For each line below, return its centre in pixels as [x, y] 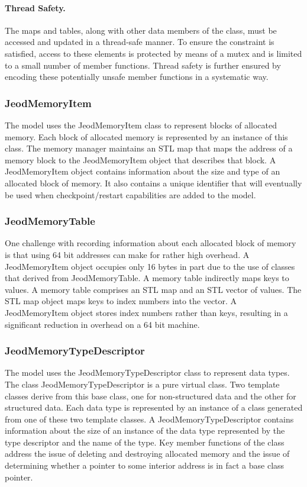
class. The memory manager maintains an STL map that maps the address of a [149, 148]
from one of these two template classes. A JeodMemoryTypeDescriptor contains [149, 419]
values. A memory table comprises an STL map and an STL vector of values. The [153, 289]
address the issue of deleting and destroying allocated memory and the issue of [147, 454]
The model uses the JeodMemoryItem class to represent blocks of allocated [141, 125]
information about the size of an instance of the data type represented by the [145, 430]
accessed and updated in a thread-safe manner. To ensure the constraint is [140, 42]
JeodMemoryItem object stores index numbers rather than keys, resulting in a [146, 312]
